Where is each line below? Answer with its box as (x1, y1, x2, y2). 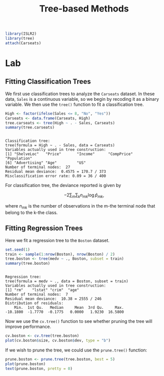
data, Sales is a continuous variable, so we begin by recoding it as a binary (5, 96, 159, 102)
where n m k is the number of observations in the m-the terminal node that (5, 203, 155, 210)
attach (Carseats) (5, 41, 41, 46)
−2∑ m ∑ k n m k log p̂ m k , (63, 192, 104, 200)
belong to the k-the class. (5, 209, 58, 216)
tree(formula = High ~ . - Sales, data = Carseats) (5, 143, 115, 148)
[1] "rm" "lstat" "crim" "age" (5, 288, 79, 293)
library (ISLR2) (5, 31, 37, 37)
